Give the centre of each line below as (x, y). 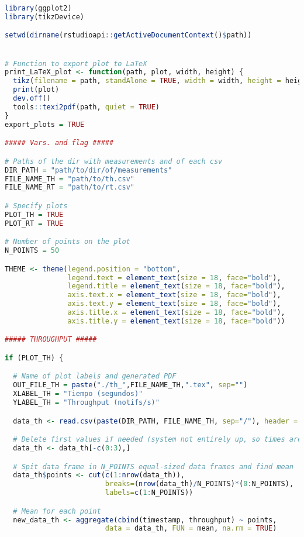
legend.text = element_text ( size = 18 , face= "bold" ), (174, 278)
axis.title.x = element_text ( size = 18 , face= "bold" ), (176, 312)
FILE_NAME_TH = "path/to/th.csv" (70, 179)
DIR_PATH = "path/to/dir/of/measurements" (89, 170)
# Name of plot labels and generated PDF (95, 376)
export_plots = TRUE (45, 124)
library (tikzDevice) (45, 17)
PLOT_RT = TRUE (34, 223)
